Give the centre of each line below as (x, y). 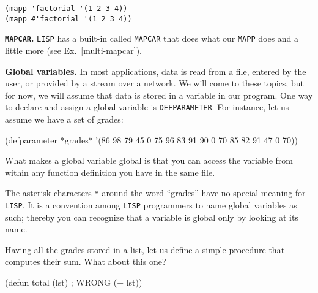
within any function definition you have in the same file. (110, 172)
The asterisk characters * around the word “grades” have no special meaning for (155, 193)
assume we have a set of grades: (64, 119)
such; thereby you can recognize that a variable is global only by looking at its (152, 217)
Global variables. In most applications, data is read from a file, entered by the (156, 71)
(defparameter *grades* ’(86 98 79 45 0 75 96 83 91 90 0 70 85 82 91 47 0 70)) (151, 139)
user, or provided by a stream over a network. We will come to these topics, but (154, 83)
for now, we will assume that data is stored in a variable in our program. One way (159, 95)
